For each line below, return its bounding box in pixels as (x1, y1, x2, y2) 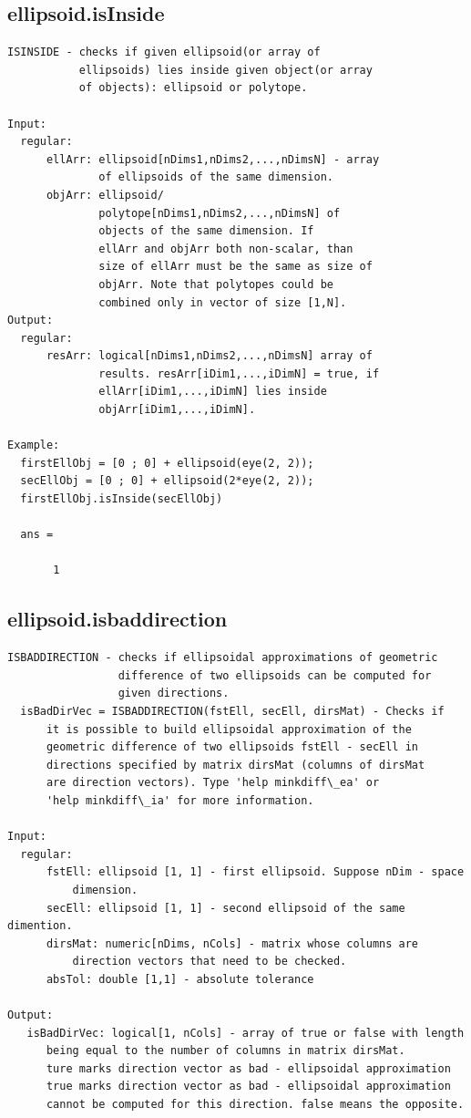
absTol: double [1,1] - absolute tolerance (46, 972, 314, 986)
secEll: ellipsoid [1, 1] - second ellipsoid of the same (46, 901, 405, 915)
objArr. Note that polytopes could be (98, 277, 333, 291)
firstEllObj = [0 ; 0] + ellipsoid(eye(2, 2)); (20, 456, 314, 470)
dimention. (7, 919, 73, 933)
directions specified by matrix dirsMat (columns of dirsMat (46, 758, 425, 771)
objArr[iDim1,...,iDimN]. (98, 403, 256, 417)
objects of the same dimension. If (98, 224, 314, 238)
